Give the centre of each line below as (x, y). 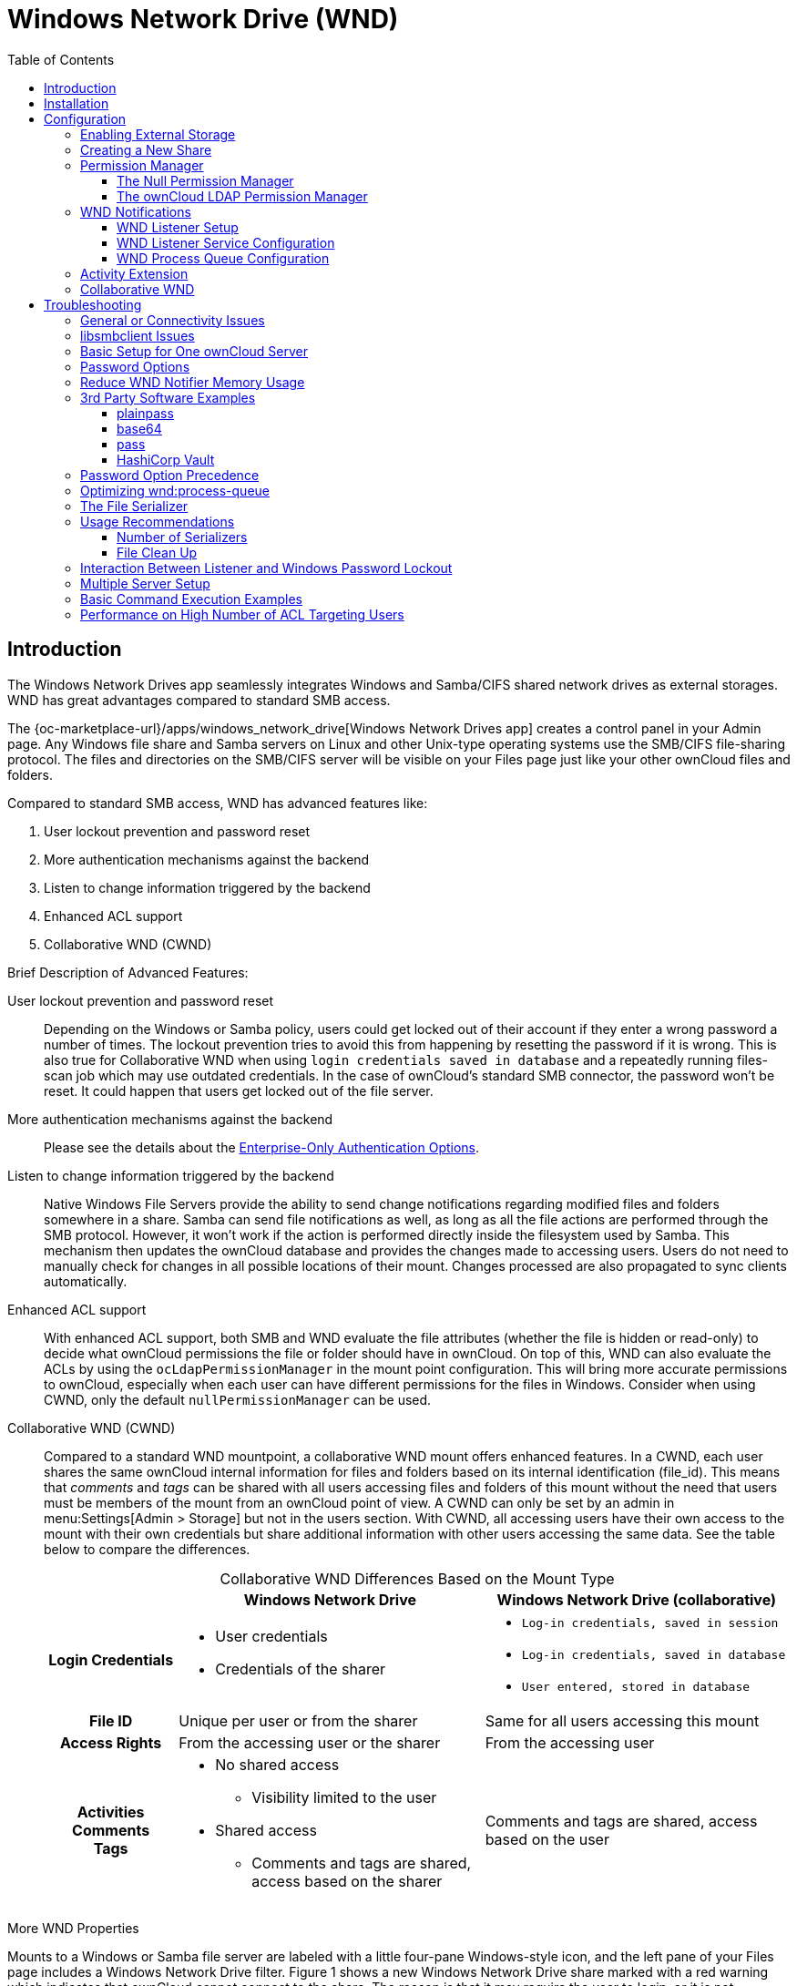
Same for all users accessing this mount (622, 1720)
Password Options (135, 366)
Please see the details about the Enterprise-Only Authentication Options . (262, 1147)
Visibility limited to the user (344, 1797)
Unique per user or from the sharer (298, 1720)
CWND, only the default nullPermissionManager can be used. (238, 1399)
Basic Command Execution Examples (191, 599)
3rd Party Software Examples (168, 397)
